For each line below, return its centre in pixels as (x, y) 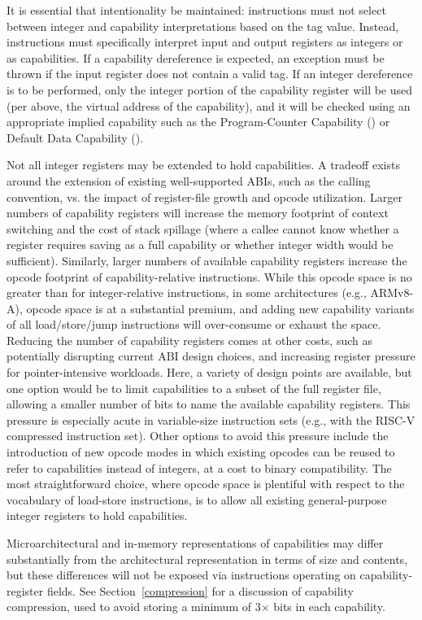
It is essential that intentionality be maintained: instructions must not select (196, 10)
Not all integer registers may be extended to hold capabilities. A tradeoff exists (203, 165)
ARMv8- (392, 293)
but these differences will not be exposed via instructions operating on (181, 575)
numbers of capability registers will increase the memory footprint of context (198, 213)
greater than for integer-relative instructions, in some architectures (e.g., (187, 293)
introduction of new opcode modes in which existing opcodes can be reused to (201, 452)
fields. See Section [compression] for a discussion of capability (200, 590)
